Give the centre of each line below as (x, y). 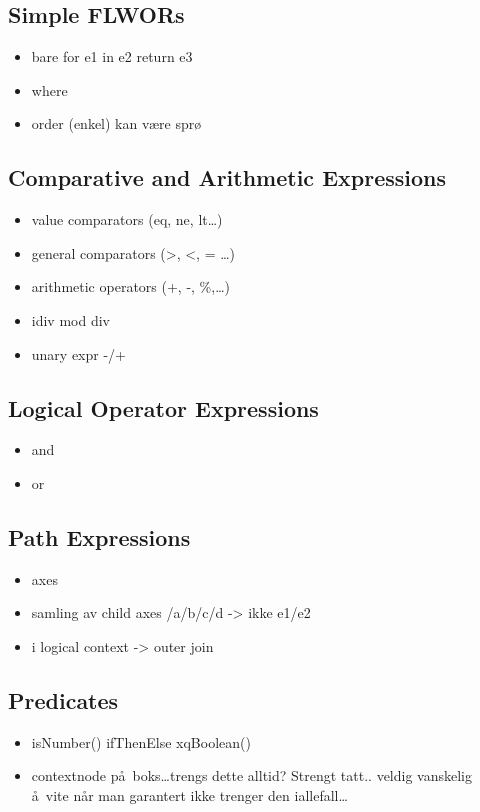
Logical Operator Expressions (163, 407)
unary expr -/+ (79, 353)
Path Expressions (99, 536)
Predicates (63, 699)
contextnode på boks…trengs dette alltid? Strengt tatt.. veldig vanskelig (252, 775)
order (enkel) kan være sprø (116, 123)
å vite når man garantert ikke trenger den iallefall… (189, 794)
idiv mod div (70, 319)
